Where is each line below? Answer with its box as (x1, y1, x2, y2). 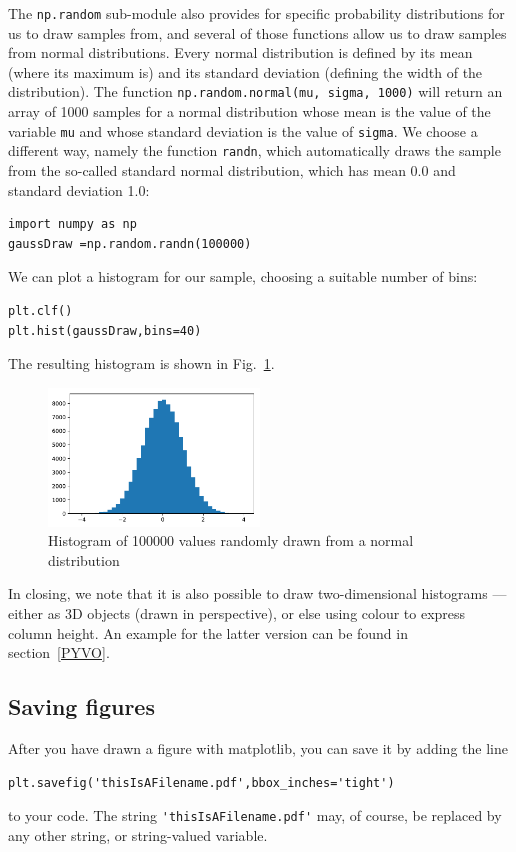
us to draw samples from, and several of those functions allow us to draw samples (8, 22, 507, 43)
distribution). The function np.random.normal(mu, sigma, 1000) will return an (8, 81, 503, 102)
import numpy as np (8, 217, 137, 232)
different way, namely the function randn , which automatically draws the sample (8, 140, 501, 161)
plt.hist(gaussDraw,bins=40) (8, 323, 202, 338)
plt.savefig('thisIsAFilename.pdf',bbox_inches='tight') (8, 775, 395, 790)
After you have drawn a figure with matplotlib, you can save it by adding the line (8, 737, 508, 758)
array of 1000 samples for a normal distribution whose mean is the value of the (8, 101, 491, 122)
